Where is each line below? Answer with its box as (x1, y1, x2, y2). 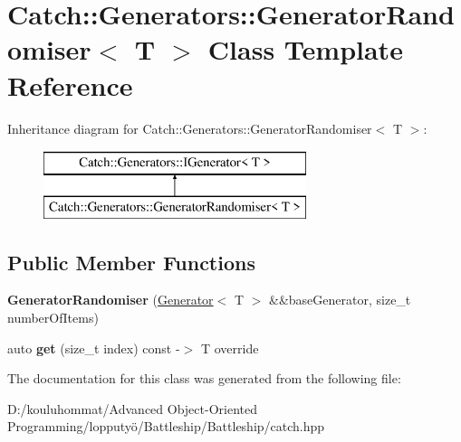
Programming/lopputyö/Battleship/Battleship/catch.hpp (7, 417, 325, 436)
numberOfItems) (7, 308, 99, 327)
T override (200, 338, 259, 357)
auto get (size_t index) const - (7, 338, 180, 357)
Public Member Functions (7, 248, 255, 276)
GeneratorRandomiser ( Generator (7, 290, 214, 309)
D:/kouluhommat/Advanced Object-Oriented (7, 399, 257, 418)
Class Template (207, 31, 403, 68)
